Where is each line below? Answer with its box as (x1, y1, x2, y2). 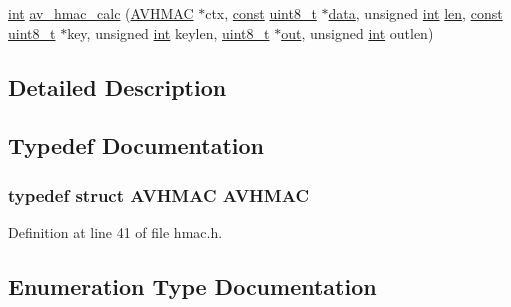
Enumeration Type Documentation (8, 270, 377, 301)
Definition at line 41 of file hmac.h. (8, 221, 223, 242)
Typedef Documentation (8, 130, 264, 161)
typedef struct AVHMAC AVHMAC (8, 182, 309, 207)
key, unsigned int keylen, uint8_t (67, 22, 270, 43)
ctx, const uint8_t (205, 3, 317, 23)
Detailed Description (8, 71, 227, 102)
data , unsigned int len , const (328, 3, 503, 23)
